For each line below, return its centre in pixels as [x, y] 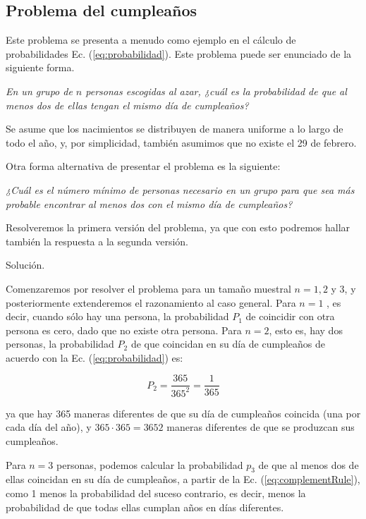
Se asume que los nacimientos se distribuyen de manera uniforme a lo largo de [175, 129]
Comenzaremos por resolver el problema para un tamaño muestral [148, 288]
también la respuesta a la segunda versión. [97, 241]
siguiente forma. [40, 67]
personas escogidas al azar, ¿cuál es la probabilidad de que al [216, 91]
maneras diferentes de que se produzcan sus [261, 427]
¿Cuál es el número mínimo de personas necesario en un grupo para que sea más [180, 189]
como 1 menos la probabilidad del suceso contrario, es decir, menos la [156, 493]
